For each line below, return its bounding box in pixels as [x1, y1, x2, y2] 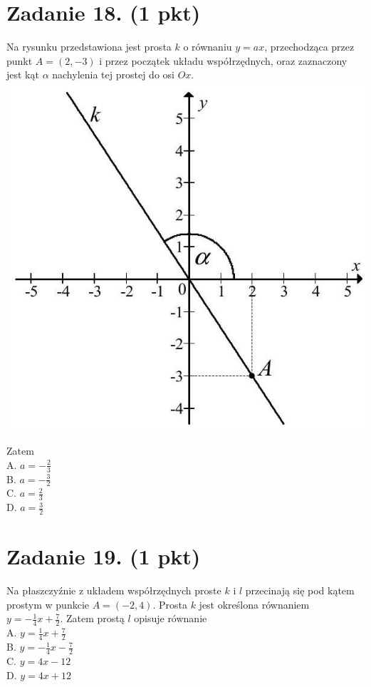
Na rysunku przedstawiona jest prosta [6, 39, 172, 54]
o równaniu [183, 39, 232, 54]
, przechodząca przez [264, 39, 355, 54]
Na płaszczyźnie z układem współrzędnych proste [6, 583, 221, 598]
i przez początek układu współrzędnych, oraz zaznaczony [99, 53, 348, 68]
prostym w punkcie [6, 596, 90, 611]
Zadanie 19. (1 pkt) [6, 542, 201, 571]
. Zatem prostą [60, 611, 125, 626]
